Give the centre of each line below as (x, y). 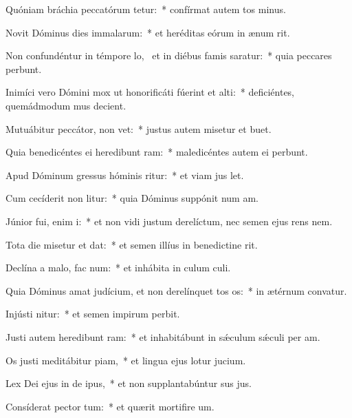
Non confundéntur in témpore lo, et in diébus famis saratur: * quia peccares (169, 55)
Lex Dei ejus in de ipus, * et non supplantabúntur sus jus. (129, 383)
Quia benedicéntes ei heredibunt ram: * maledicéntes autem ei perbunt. (157, 152)
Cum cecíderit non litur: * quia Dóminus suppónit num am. (132, 198)
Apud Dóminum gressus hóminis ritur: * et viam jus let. (125, 175)
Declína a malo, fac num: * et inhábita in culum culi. (118, 268)
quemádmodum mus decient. (66, 105)
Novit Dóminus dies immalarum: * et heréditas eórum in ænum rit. (148, 32)
